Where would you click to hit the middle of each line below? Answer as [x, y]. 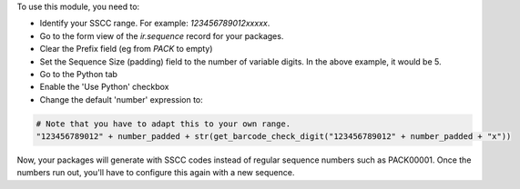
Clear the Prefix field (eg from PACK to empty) [126, 49]
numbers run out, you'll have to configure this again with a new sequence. [156, 173]
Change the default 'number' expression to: [122, 99]
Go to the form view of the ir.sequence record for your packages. [162, 35]
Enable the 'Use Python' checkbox [104, 87]
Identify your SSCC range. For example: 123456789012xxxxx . [155, 24]
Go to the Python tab [79, 74]
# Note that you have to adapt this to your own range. [163, 124]
